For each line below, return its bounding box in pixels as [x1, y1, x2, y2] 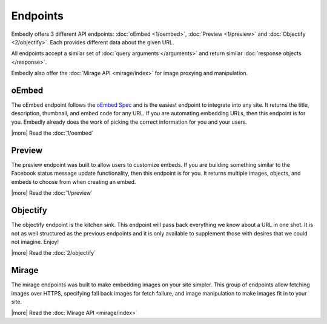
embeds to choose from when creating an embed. [11, 178, 136, 185]
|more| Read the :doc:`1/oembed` [11, 129, 94, 137]
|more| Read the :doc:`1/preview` [11, 189, 93, 197]
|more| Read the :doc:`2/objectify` [11, 249, 96, 257]
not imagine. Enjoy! [11, 238, 59, 245]
